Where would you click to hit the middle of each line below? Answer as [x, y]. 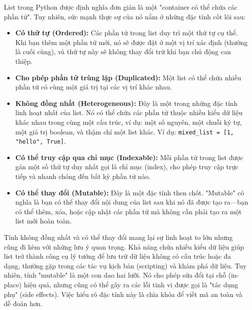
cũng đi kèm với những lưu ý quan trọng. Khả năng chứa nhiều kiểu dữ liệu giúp [124, 246]
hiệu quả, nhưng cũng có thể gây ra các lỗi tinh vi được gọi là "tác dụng [131, 284]
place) [13, 284]
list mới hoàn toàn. [43, 221]
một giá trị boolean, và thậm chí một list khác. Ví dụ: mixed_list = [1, [125, 131]
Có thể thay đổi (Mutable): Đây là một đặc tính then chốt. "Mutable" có [130, 192]
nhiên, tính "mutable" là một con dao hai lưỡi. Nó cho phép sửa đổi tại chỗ [115, 275]
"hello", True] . [40, 141]
